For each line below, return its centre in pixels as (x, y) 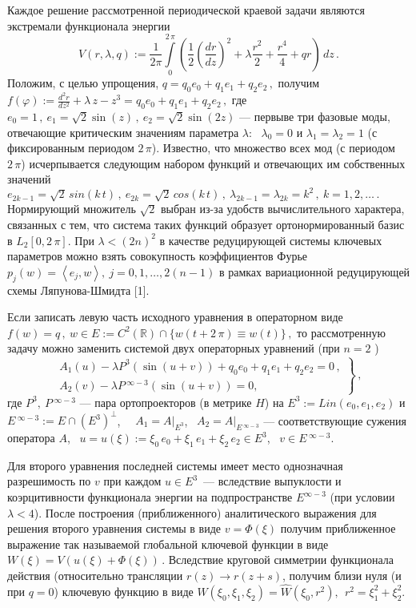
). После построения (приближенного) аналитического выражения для (205, 512)
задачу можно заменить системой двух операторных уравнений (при (174, 348)
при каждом (132, 481)
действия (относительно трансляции (95, 575)
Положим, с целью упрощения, (83, 83)
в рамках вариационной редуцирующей (314, 271)
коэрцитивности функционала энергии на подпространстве (150, 497)
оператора (31, 438)
